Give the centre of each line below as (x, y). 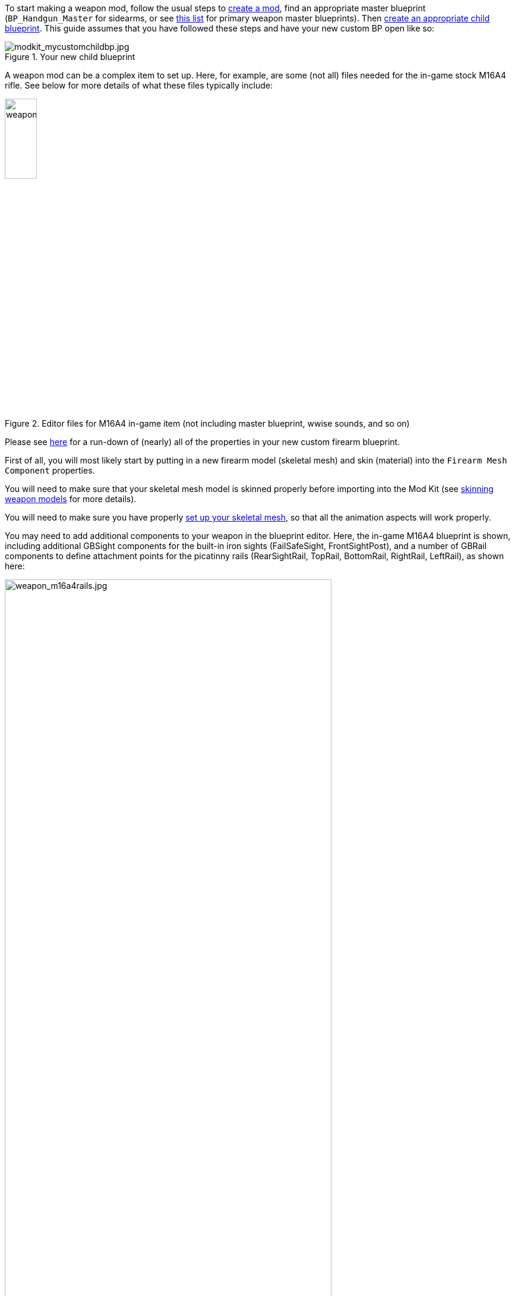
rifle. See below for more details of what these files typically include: (139, 85)
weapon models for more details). (71, 499)
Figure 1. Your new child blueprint (70, 57)
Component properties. (50, 470)
